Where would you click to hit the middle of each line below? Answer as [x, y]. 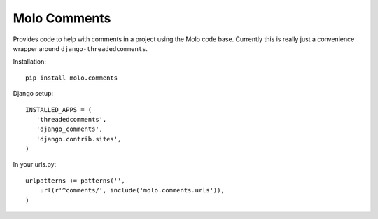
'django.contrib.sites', [79, 139]
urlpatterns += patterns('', [75, 181]
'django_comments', [70, 129]
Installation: [30, 62]
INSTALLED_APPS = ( [59, 109]
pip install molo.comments [72, 78]
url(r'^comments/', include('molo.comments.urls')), [132, 190]
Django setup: [33, 94]
